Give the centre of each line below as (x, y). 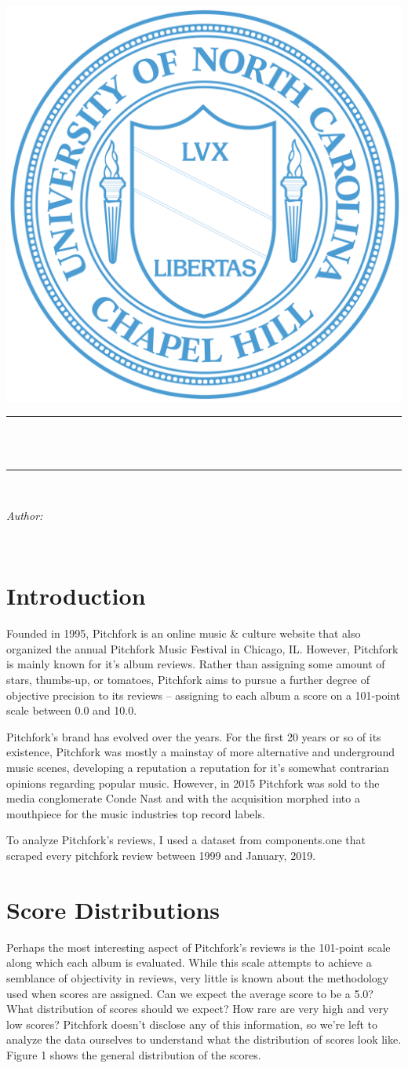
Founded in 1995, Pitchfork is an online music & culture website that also (184, 633)
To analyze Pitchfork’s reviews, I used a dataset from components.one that (186, 840)
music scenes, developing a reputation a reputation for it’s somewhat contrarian (198, 768)
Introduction (76, 596)
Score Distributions (113, 909)
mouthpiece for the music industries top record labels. (136, 813)
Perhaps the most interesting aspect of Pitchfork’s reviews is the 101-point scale (199, 947)
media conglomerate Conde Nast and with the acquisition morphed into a (183, 798)
